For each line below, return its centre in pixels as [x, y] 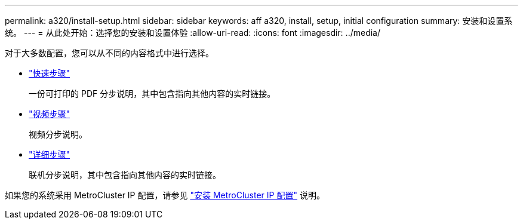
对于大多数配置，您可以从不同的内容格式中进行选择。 [109, 53]
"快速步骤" [50, 73]
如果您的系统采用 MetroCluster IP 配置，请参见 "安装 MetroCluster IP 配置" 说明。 [165, 195]
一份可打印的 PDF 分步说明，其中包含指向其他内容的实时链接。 [152, 93]
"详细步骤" [50, 154]
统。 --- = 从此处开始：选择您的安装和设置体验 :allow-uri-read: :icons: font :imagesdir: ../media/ [193, 33]
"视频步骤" [50, 114]
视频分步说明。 [58, 134]
